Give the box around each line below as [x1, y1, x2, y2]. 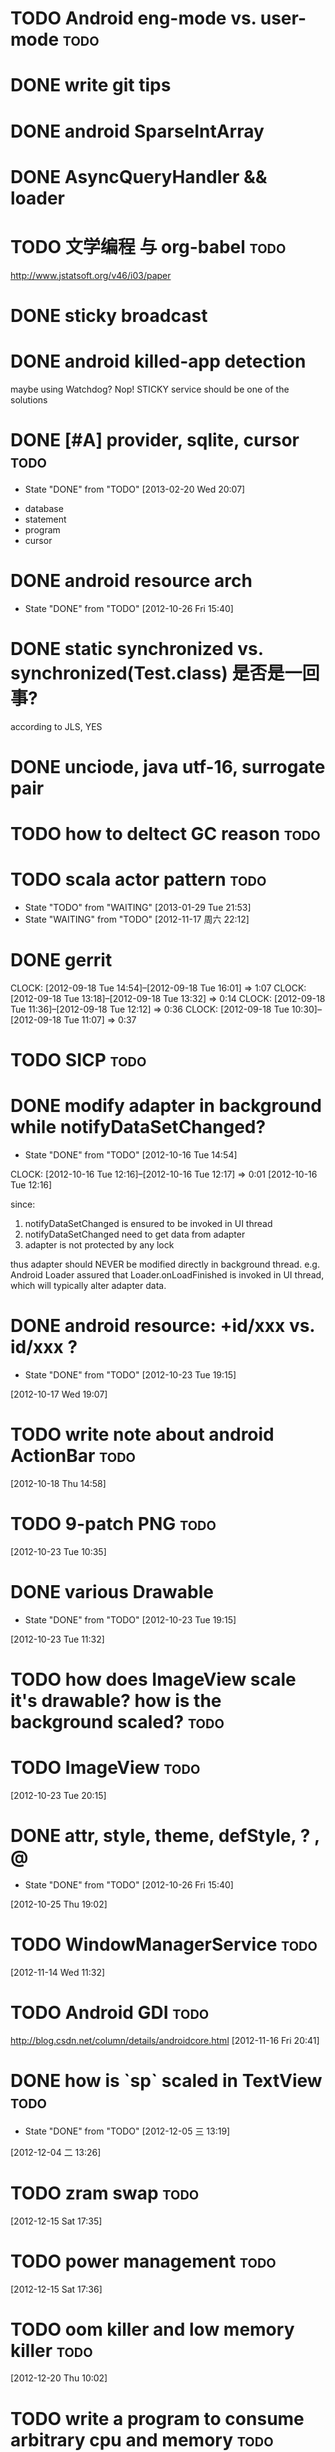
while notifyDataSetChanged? [10, 1116, 267, 1139]
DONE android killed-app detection [10, 350, 307, 373]
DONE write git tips [10, 74, 172, 97]
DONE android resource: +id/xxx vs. [10, 1315, 315, 1337]
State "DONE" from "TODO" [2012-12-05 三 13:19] [24, 2125, 231, 2137]
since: [10, 1198, 36, 1210]
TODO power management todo [10, 2250, 277, 2272]
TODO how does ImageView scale [10, 1668, 297, 1691]
